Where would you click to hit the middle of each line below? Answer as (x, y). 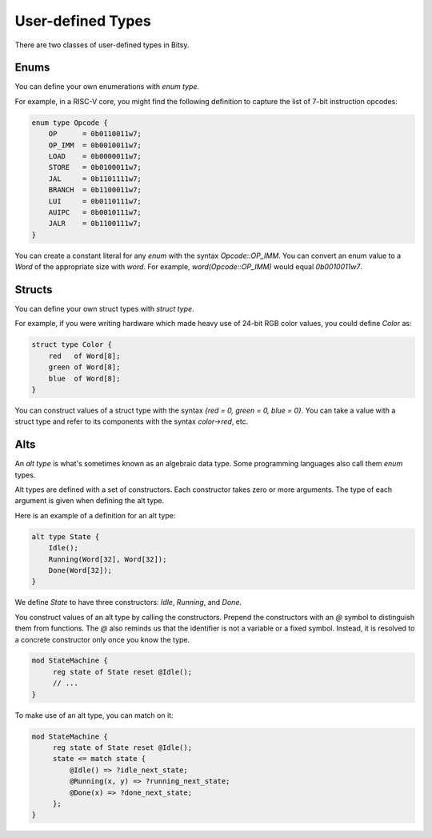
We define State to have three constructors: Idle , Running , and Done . (128, 602)
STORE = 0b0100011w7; (95, 167)
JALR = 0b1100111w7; (95, 224)
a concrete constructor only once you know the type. (102, 639)
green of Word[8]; (84, 367)
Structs (34, 290)
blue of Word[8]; (84, 378)
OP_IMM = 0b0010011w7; (95, 145)
